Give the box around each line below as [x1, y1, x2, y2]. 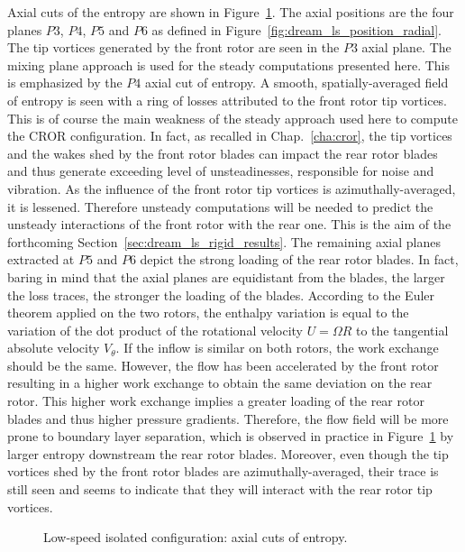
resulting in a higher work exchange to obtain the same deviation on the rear [7, 373, 433, 392]
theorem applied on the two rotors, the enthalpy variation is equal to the [7, 303, 409, 322]
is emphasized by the [7, 73, 123, 92]
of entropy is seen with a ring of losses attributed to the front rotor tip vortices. [7, 90, 448, 109]
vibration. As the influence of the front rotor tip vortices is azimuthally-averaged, [7, 179, 456, 198]
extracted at [7, 250, 75, 269]
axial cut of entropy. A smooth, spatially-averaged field [145, 73, 449, 92]
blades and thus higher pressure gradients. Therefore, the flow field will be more [7, 409, 449, 428]
